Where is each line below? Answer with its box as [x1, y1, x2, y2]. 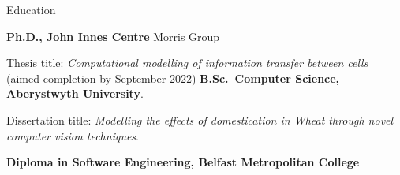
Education [6, 2, 56, 17]
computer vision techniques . [6, 127, 139, 143]
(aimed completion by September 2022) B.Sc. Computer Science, [6, 69, 340, 86]
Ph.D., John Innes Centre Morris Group [6, 28, 220, 44]
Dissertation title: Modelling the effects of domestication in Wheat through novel [6, 111, 394, 128]
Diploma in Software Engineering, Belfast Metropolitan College [6, 154, 360, 170]
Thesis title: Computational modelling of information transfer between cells [6, 54, 368, 71]
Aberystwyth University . [6, 85, 144, 102]
